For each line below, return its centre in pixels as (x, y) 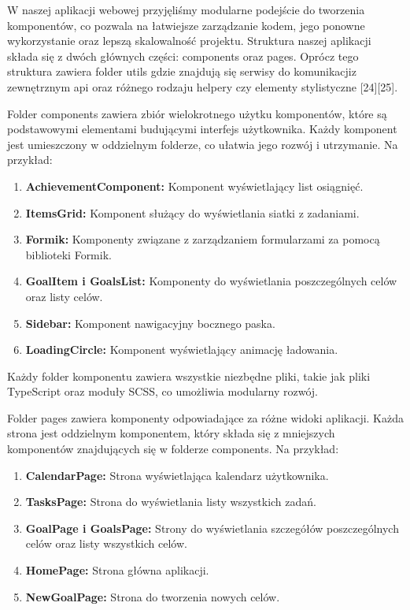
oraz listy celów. (64, 296)
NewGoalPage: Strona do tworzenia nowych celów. (153, 596)
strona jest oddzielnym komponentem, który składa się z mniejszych (171, 433)
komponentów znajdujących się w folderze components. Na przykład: (173, 449)
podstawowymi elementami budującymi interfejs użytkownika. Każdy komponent (202, 129)
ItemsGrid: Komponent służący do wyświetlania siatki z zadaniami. (192, 212)
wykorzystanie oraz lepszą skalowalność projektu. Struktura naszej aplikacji (189, 41)
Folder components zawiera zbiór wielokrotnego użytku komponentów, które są (197, 113)
